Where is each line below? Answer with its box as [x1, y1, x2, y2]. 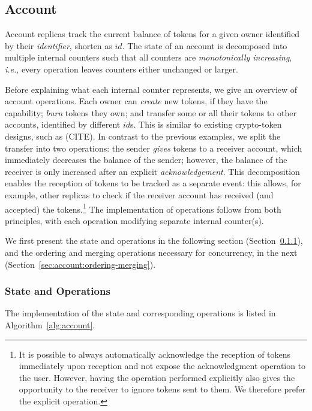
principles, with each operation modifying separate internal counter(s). [5, 214, 264, 226]
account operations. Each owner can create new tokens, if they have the [5, 95, 268, 107]
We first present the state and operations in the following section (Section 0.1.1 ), [5, 234, 303, 247]
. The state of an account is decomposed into [122, 39, 287, 52]
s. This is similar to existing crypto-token [130, 118, 282, 131]
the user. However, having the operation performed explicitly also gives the [19, 371, 295, 383]
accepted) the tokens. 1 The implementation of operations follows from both [5, 201, 281, 215]
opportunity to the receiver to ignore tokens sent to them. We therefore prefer [19, 383, 306, 395]
